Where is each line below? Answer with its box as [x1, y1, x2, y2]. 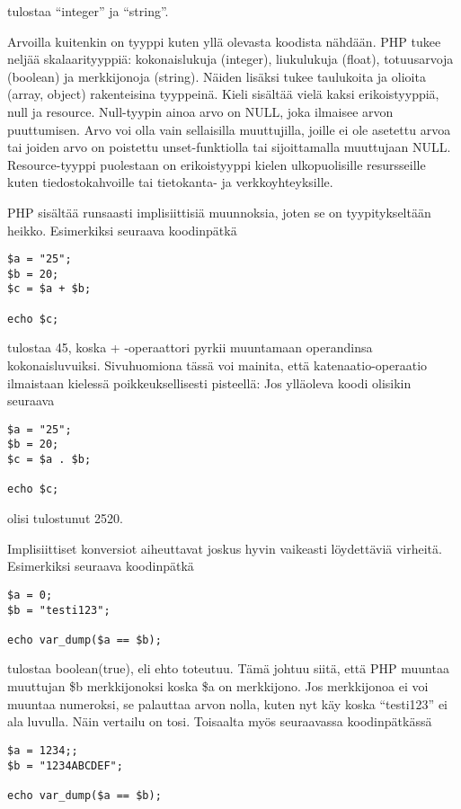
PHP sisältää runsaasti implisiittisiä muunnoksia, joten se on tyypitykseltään [7, 202, 431, 221]
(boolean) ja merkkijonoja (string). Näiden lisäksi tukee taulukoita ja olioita [7, 67, 426, 85]
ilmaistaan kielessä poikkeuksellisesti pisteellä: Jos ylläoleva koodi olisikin [7, 373, 412, 392]
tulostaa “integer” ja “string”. [7, 2, 169, 20]
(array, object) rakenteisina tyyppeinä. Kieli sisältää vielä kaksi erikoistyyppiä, [7, 84, 439, 103]
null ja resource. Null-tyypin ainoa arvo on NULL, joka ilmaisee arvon [7, 102, 394, 120]
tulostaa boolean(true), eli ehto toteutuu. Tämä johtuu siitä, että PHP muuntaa [7, 659, 449, 678]
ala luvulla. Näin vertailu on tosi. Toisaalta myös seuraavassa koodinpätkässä [7, 712, 432, 731]
